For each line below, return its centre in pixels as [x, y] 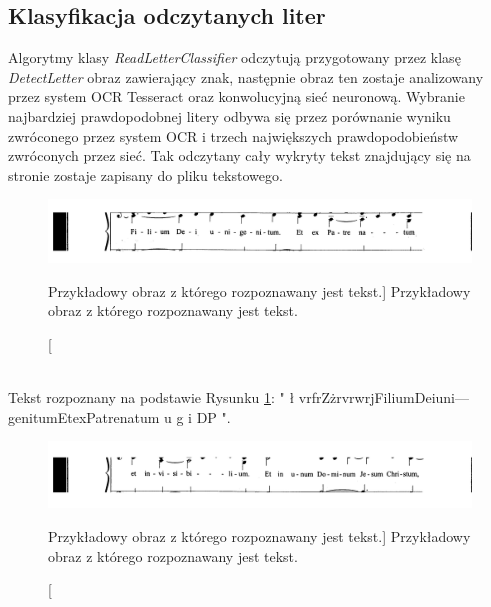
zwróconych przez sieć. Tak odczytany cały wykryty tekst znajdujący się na [239, 155]
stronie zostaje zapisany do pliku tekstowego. [145, 174]
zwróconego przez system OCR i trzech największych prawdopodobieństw [233, 135]
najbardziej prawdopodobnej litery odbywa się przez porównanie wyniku [229, 115]
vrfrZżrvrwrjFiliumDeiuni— [383, 397]
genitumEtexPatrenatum [84, 416]
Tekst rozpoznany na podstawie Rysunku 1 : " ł [151, 397]
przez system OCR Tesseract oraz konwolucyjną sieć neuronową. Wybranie [236, 96]
